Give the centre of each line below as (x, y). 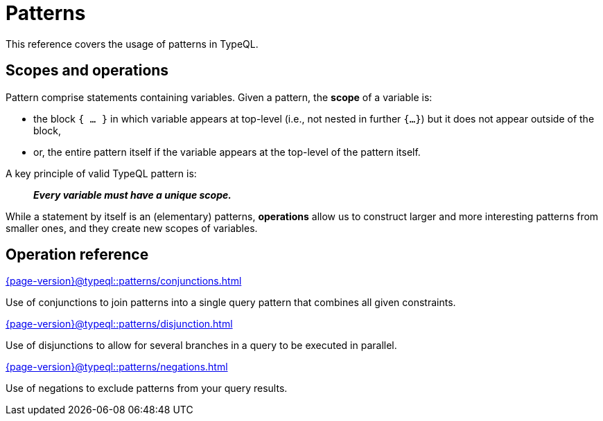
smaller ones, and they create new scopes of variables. (132, 228)
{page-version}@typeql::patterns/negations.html (117, 367)
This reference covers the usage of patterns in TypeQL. (132, 44)
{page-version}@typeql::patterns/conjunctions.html (124, 281)
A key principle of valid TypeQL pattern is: (101, 173)
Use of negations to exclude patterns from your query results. (147, 388)
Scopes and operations (87, 71)
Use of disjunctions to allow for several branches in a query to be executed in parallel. (201, 346)
